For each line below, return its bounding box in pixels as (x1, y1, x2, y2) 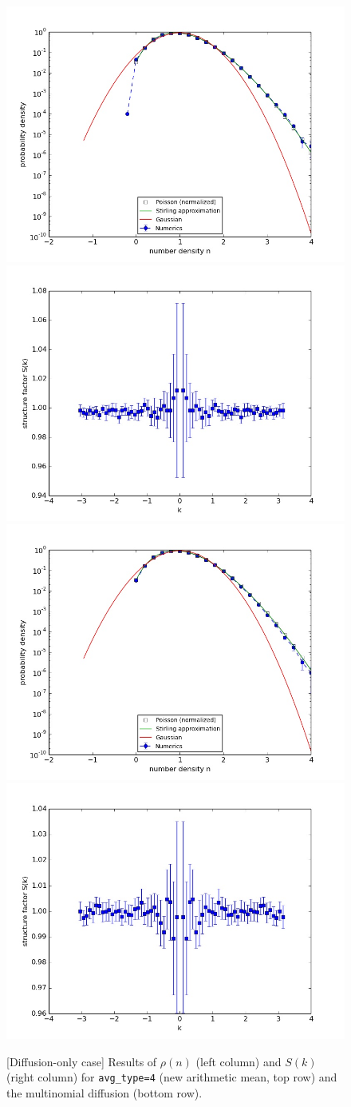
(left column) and (195, 1053, 282, 1069)
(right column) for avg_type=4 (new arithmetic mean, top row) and (6, 1069, 337, 1085)
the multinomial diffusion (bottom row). (6, 1084, 203, 1101)
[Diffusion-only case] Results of (6, 1053, 157, 1069)
